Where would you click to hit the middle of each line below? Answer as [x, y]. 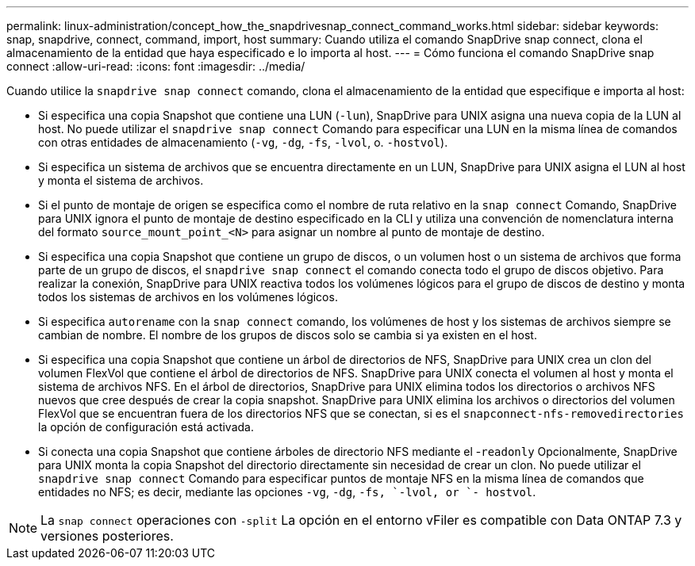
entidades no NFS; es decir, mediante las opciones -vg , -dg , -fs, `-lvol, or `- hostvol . [287, 492]
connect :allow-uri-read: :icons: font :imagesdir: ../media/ [156, 66]
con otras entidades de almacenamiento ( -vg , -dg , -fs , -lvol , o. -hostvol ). [243, 142]
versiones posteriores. [107, 536]
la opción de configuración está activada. [146, 427]
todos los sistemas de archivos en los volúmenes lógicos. [188, 297]
